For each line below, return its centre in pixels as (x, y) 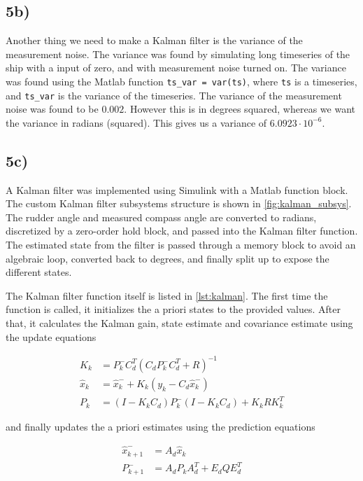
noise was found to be (52, 109)
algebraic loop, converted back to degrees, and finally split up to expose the (168, 258)
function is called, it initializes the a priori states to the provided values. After (173, 309)
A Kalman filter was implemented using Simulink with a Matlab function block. (177, 189)
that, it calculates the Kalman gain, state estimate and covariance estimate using (179, 323)
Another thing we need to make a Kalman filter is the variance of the (154, 40)
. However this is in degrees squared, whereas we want (240, 109)
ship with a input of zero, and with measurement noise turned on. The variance (176, 68)
